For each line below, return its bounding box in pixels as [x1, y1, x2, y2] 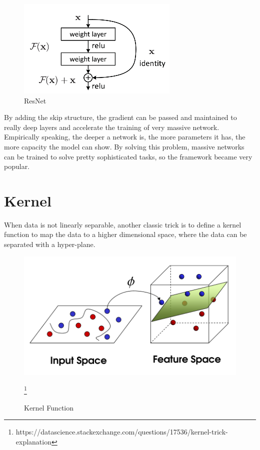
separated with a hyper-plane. [4, 239, 95, 249]
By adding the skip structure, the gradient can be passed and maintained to [4, 112, 237, 122]
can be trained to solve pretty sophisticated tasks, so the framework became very [4, 151, 252, 161]
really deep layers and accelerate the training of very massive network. [4, 121, 219, 132]
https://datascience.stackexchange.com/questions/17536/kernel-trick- [15, 426, 228, 437]
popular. [4, 161, 30, 171]
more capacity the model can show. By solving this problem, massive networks [4, 141, 244, 151]
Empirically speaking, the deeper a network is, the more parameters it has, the [4, 131, 245, 142]
